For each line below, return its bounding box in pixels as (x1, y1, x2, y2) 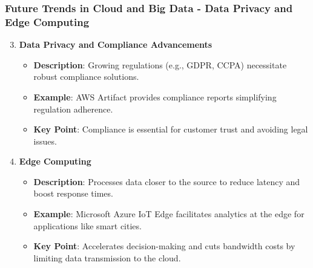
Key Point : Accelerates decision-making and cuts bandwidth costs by (33, 240, 295, 252)
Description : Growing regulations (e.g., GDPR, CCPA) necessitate (33, 58, 287, 71)
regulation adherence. (33, 102, 113, 115)
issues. (33, 134, 57, 147)
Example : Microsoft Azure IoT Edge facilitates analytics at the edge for (33, 208, 305, 220)
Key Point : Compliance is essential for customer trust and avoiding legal (33, 123, 308, 136)
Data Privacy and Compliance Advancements (19, 38, 213, 51)
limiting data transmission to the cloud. (33, 251, 181, 264)
